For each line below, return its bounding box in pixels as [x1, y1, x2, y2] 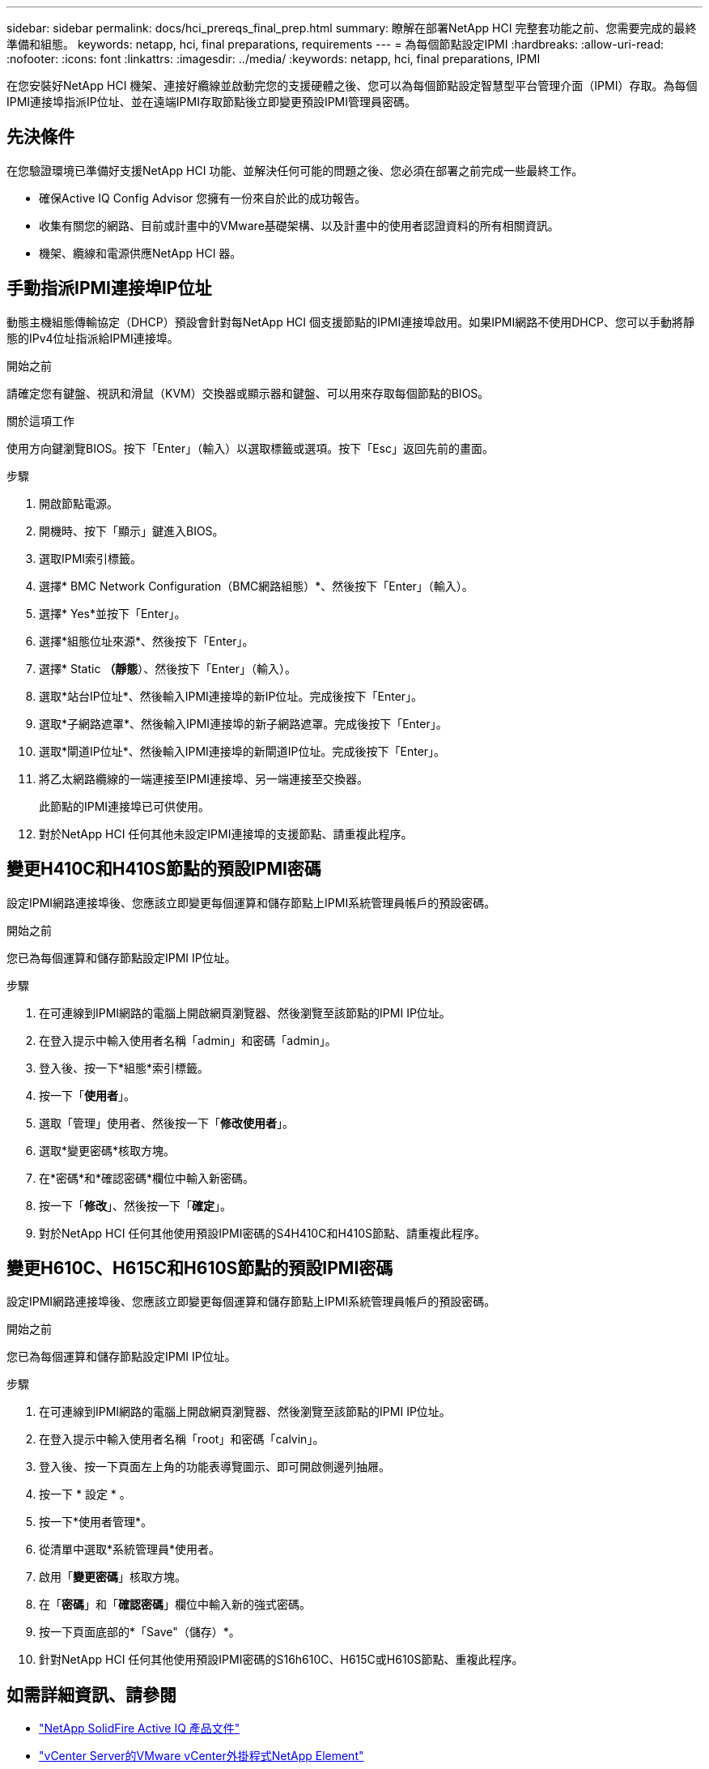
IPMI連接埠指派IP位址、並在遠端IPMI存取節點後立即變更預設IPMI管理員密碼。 [6, 95, 417, 109]
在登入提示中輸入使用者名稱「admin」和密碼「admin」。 [39, 1033, 337, 1047]
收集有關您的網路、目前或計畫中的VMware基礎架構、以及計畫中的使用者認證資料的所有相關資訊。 [39, 218, 559, 232]
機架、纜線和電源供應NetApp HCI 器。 [39, 245, 242, 260]
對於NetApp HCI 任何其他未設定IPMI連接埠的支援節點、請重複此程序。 [39, 826, 413, 841]
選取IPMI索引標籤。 [39, 551, 142, 565]
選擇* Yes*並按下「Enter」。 [39, 606, 186, 620]
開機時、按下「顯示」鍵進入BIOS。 [39, 523, 224, 538]
